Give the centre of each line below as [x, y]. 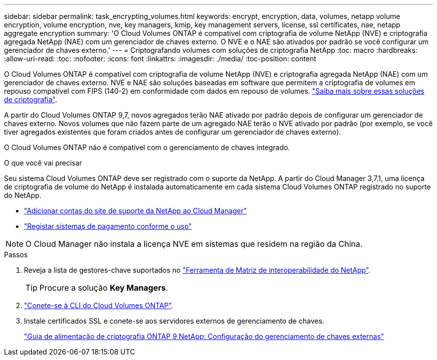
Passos [16, 255]
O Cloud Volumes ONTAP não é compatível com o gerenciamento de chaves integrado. [147, 147]
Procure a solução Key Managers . [104, 288]
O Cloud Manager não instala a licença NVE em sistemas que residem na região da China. [194, 244]
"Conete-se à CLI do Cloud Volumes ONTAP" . [99, 305]
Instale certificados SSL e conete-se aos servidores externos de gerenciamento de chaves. [174, 321]
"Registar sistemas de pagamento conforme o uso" [108, 226]
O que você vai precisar [43, 163]
